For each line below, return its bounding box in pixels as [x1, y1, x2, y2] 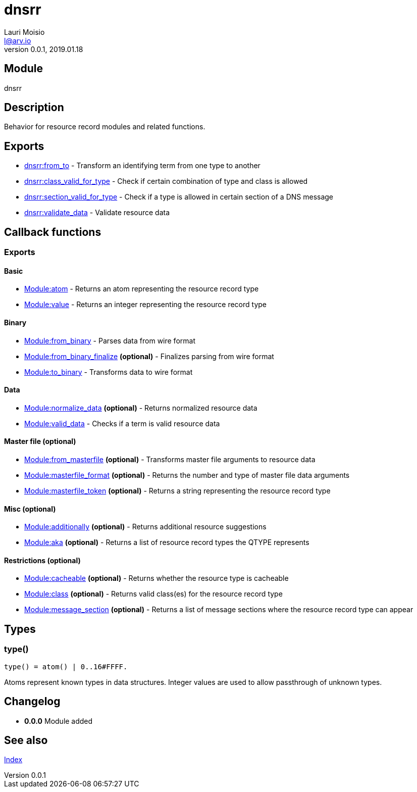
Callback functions [4, 225, 101, 238]
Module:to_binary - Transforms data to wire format [24, 367, 193, 376]
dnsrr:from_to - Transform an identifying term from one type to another [24, 161, 260, 170]
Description [4, 101, 64, 114]
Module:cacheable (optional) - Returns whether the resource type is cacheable [24, 574, 289, 583]
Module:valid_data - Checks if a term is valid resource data [24, 419, 220, 428]
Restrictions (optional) [4, 556, 81, 565]
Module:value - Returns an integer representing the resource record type [24, 300, 267, 309]
